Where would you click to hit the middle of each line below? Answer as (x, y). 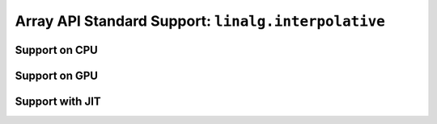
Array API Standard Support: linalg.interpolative (200, 21)
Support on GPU (57, 75)
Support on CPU (57, 50)
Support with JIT (58, 101)
